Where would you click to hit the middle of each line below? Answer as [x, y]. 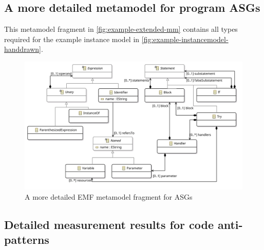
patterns [27, 239]
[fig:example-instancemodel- [185, 39]
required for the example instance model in [72, 39]
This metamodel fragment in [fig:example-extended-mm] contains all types [121, 29]
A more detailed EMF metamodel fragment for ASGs [109, 196]
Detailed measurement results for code [109, 224]
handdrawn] [23, 49]
